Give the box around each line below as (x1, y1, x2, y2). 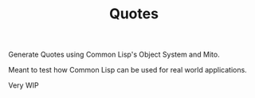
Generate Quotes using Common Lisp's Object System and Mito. (8, 49, 221, 60)
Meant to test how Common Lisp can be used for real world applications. (8, 65, 247, 75)
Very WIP (8, 80, 39, 90)
